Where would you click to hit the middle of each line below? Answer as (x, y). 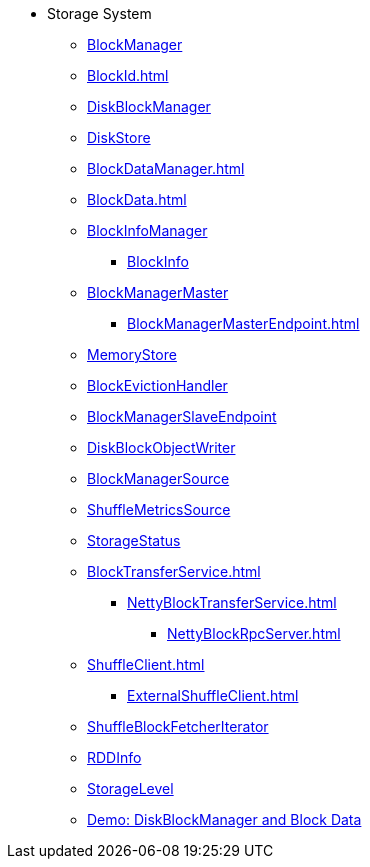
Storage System (99, 13)
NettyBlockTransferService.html (232, 602)
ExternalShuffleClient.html (213, 695)
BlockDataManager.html (166, 168)
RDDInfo (114, 757)
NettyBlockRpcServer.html (254, 633)
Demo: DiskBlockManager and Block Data (224, 819)
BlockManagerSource (158, 478)
